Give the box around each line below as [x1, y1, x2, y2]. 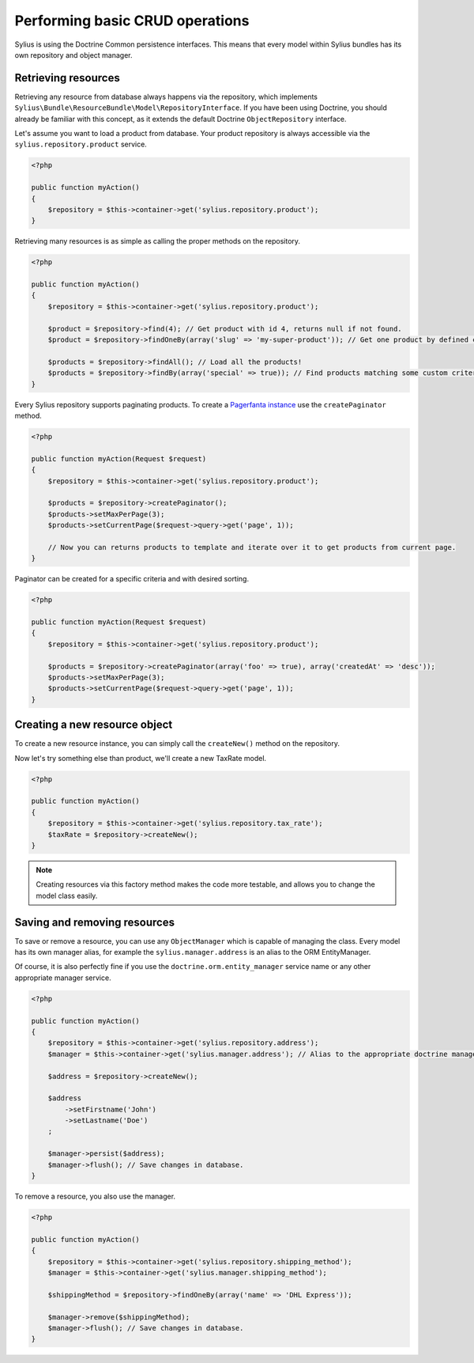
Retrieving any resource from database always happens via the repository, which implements [14, 92, 318, 101]
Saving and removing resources [14, 915, 175, 929]
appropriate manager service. [14, 973, 111, 982]
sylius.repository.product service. [14, 139, 148, 150]
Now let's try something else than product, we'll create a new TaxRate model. [14, 753, 267, 763]
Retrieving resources [14, 71, 120, 85]
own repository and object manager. [14, 50, 133, 59]
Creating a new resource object [14, 718, 173, 732]
